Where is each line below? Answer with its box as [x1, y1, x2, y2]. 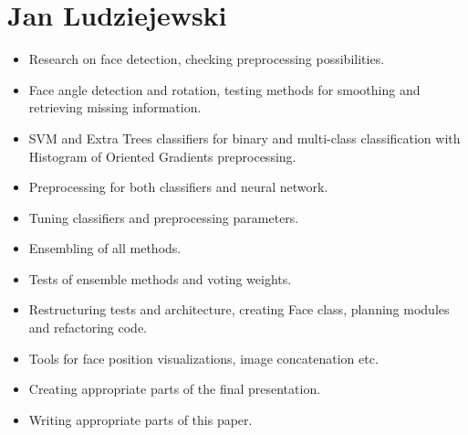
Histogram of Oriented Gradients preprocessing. [28, 146, 296, 165]
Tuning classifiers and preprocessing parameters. [28, 207, 299, 227]
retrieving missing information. [28, 98, 202, 117]
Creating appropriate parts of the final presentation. [28, 379, 321, 398]
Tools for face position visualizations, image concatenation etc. [28, 348, 379, 367]
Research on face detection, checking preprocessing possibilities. [28, 49, 385, 69]
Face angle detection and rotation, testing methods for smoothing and [28, 80, 421, 99]
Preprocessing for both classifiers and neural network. [28, 177, 328, 196]
